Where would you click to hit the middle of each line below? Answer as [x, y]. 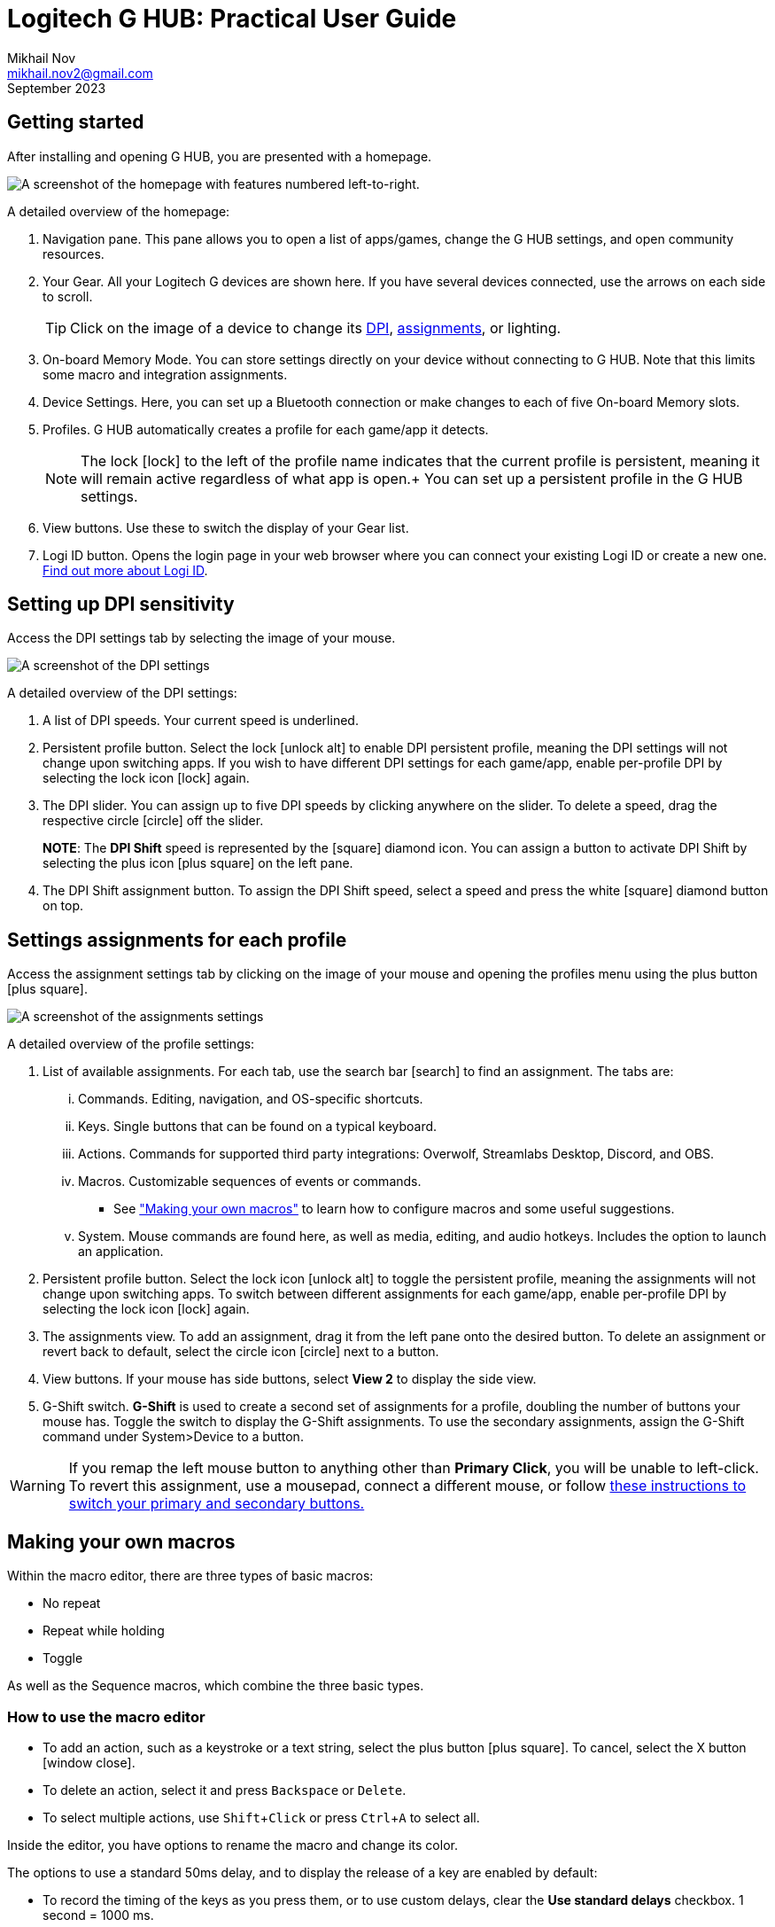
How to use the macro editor [106, 1716]
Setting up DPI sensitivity [121, 605]
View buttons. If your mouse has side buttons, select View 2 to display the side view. [290, 1379]
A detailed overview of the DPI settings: [122, 693]
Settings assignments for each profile [177, 940]
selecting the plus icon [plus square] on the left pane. [198, 863]
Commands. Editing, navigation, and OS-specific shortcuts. [251, 1099]
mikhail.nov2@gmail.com [80, 73]
